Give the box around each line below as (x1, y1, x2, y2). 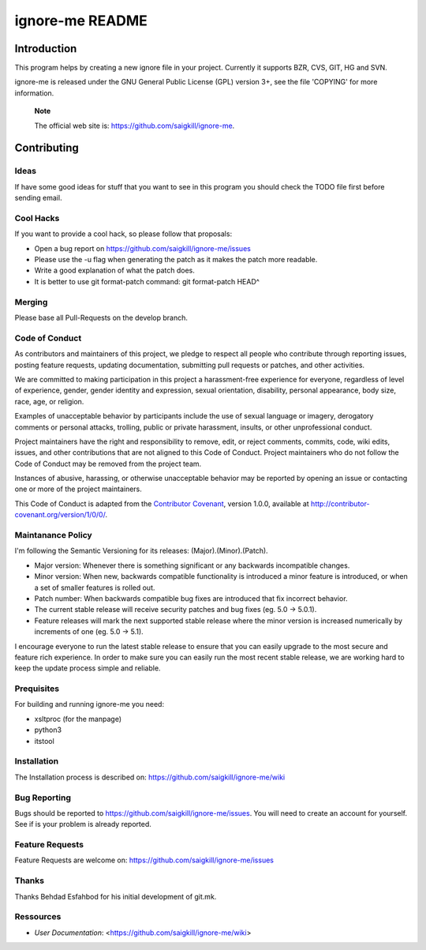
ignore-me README (14, 12, 148, 29)
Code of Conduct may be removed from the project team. (14, 459, 202, 468)
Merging (14, 296, 48, 307)
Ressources (14, 911, 62, 922)
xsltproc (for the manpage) (34, 714, 122, 723)
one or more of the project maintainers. (14, 484, 142, 494)
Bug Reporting (14, 792, 71, 803)
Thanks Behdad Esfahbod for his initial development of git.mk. (14, 892, 217, 901)
